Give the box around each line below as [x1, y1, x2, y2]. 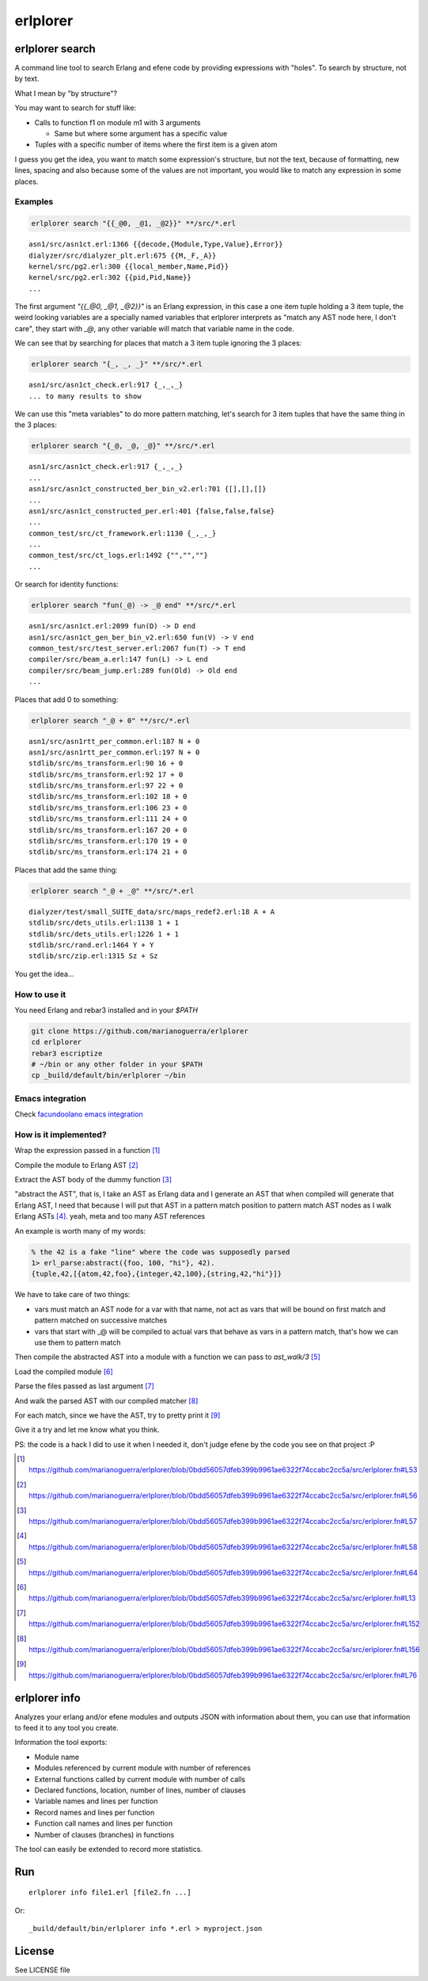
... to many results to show [28, 391, 142, 400]
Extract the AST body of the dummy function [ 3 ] [14, 1175, 172, 1185]
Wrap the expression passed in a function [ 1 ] [14, 1146, 161, 1155]
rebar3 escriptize [31, 1048, 103, 1058]
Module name [34, 1752, 79, 1762]
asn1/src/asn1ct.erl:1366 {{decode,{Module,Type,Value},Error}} [28, 240, 284, 249]
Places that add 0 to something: [14, 694, 119, 704]
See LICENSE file [14, 1965, 70, 1975]
